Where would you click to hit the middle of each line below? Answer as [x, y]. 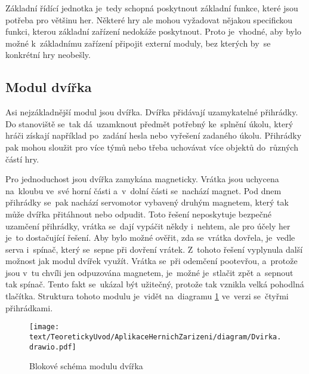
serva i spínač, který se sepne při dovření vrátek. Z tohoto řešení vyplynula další [154, 249]
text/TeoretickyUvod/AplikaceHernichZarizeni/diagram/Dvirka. [155, 337]
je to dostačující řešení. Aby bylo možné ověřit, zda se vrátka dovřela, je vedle [150, 237]
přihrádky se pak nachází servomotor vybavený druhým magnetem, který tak [147, 202]
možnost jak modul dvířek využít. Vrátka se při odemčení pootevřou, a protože [152, 261]
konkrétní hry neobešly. [48, 55]
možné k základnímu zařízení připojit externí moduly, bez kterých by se [138, 43]
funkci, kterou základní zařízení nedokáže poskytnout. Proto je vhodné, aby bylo [153, 31]
